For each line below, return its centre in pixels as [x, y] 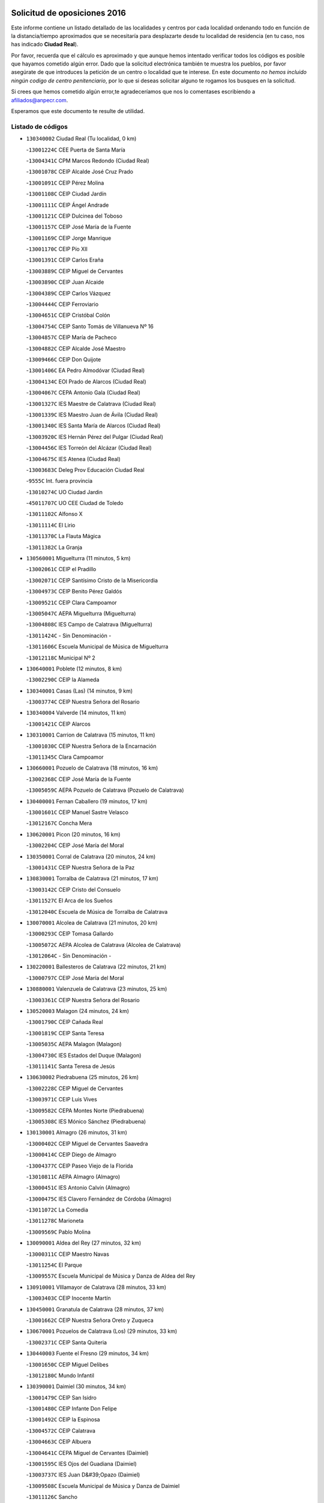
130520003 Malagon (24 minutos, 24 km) [77, 1011]
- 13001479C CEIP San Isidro [61, 1397]
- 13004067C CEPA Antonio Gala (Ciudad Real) [83, 393]
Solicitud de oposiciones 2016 [68, 13]
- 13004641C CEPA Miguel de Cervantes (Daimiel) [87, 1452]
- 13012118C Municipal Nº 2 [61, 658]
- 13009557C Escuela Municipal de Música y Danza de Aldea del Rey [111, 1276]
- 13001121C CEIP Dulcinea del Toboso [74, 216]
